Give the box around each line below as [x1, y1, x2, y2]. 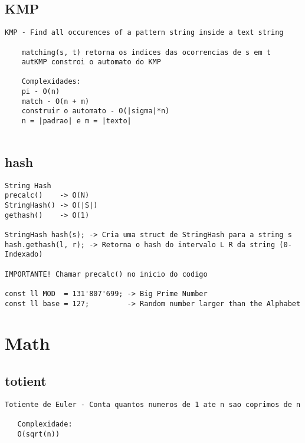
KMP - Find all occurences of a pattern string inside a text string [5, 28, 284, 37]
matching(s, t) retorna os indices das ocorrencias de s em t [21, 48, 271, 57]
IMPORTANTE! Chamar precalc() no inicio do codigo [5, 270, 208, 278]
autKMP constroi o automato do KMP [21, 58, 161, 67]
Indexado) [5, 250, 43, 259]
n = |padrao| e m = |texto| [21, 117, 132, 126]
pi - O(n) [21, 87, 60, 96]
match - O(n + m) [21, 97, 90, 106]
